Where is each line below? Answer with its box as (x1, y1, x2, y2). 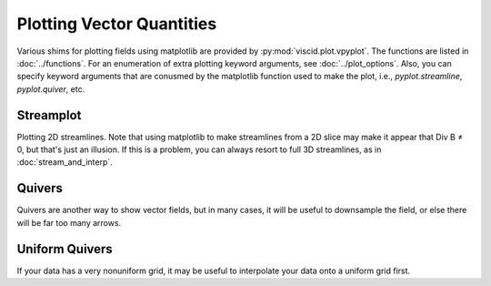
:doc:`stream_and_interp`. (16, 157, 113, 168)
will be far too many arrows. (16, 217, 122, 228)
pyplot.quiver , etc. (16, 83, 85, 95)
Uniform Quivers (16, 241, 113, 257)
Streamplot (16, 107, 82, 123)
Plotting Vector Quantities (16, 14, 217, 34)
